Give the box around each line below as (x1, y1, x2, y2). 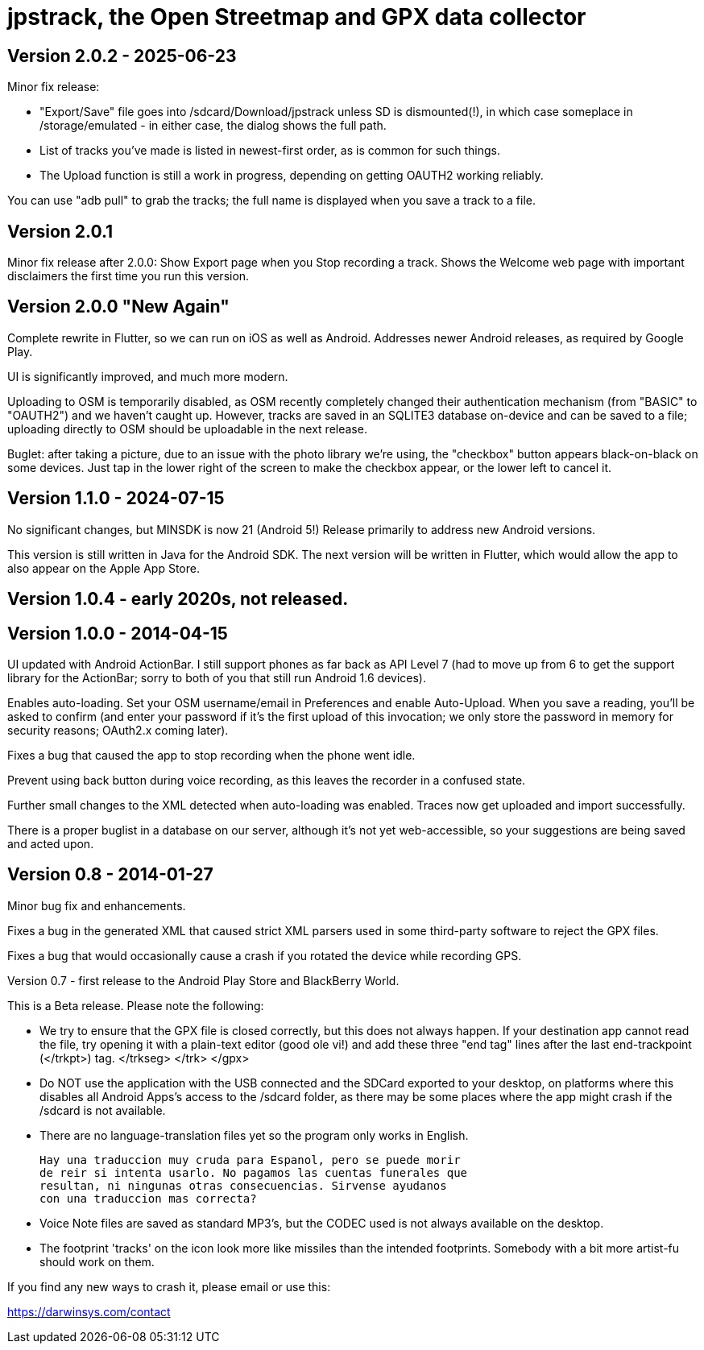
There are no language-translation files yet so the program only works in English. (39, 1128, 469, 1142)
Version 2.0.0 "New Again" (7, 296, 230, 317)
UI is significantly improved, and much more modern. (7, 369, 288, 383)
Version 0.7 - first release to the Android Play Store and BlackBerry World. (7, 973, 400, 988)
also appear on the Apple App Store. (7, 561, 200, 575)
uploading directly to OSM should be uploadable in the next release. (7, 421, 367, 436)
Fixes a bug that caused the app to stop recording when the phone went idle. (7, 747, 416, 762)
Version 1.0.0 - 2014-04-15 (7, 623, 228, 644)
